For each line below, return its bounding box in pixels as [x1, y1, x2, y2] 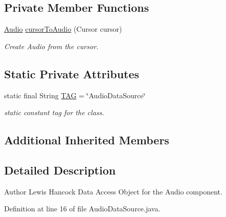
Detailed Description [4, 162, 116, 178]
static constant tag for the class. [4, 107, 104, 118]
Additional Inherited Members [4, 132, 169, 148]
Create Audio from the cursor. [4, 40, 99, 51]
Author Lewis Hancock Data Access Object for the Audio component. [4, 186, 222, 197]
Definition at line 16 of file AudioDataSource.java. [4, 203, 161, 214]
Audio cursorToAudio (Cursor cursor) [4, 24, 122, 34]
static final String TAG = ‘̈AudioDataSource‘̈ [4, 90, 146, 100]
